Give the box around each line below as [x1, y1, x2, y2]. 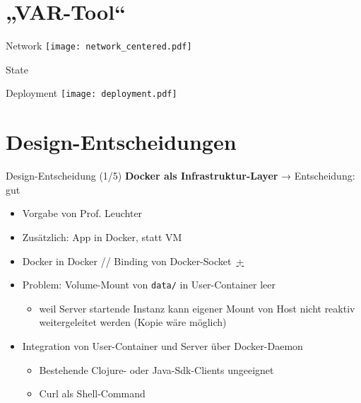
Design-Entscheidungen [6, 127, 237, 156]
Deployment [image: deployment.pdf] [6, 86, 177, 100]
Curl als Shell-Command [39, 386, 146, 401]
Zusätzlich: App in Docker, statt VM [22, 229, 182, 244]
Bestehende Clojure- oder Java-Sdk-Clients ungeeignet [39, 362, 274, 377]
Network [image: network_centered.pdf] [6, 38, 192, 53]
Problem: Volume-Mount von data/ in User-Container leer [22, 277, 276, 292]
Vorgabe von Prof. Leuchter [22, 206, 143, 221]
